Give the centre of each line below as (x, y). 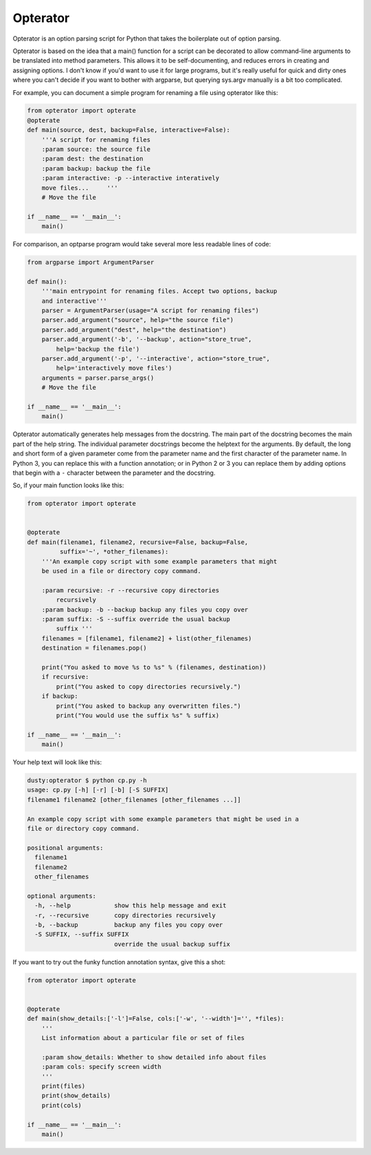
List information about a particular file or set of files (143, 1038)
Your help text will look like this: (57, 762)
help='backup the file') (98, 349)
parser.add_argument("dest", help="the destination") (134, 330)
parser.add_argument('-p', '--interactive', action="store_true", (156, 359)
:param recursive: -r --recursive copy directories (131, 590)
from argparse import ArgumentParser (91, 262)
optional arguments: (61, 896)
